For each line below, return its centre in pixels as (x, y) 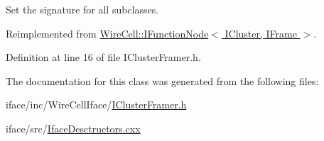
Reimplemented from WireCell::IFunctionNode (107, 33)
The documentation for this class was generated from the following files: (162, 80)
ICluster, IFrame (261, 33)
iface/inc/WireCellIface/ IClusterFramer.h (96, 105)
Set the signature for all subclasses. (82, 9)
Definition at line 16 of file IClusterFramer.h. (103, 57)
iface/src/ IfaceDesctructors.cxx (73, 128)
